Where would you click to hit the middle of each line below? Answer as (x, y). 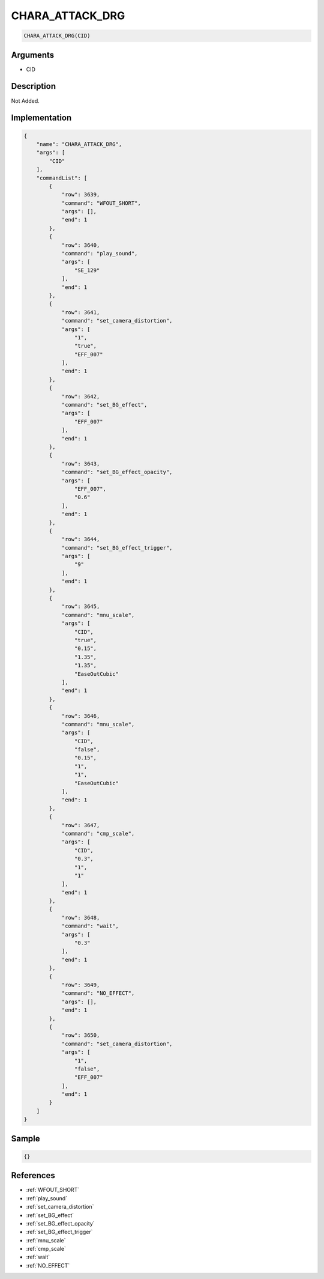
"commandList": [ (62, 178)
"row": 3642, (81, 396)
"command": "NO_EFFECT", (98, 993)
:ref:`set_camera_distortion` (60, 1207)
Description (34, 86)
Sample (25, 1138)
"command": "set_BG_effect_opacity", (117, 472)
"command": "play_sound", (100, 254)
